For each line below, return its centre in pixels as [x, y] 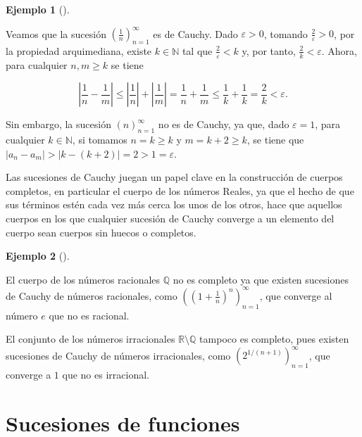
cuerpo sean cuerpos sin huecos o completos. [101, 232]
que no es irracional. [106, 375]
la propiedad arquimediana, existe [79, 50]
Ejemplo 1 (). [38, 9]
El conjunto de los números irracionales [90, 339]
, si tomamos [100, 140]
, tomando [286, 33]
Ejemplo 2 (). [38, 256]
